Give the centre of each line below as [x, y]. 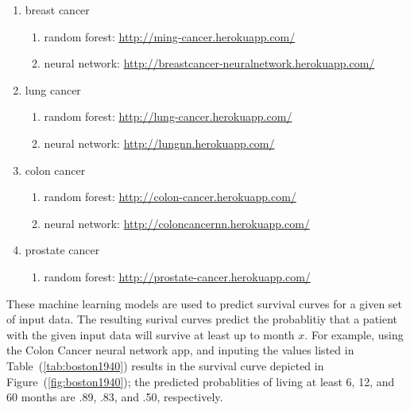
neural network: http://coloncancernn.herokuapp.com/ [177, 223]
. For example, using [354, 334]
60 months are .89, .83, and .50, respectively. [115, 397]
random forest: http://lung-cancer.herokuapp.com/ [168, 116]
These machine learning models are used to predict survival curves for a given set [205, 303]
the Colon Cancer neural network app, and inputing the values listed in [180, 350]
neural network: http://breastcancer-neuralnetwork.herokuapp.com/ [209, 63]
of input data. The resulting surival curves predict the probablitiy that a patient [202, 319]
